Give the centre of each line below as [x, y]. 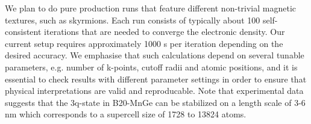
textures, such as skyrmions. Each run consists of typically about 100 [133, 20]
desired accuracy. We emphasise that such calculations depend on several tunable [155, 55]
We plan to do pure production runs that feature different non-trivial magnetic [150, 8]
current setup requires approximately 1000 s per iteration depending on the [144, 43]
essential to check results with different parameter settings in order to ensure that [156, 79]
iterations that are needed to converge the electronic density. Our [165, 32]
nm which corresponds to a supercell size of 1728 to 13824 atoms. [126, 114]
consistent [23, 32]
